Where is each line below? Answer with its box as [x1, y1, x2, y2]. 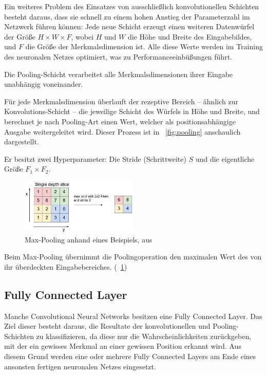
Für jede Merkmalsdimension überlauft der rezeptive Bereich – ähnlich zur [4, 96, 238, 106]
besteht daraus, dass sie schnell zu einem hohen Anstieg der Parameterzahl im [4, 11, 250, 22]
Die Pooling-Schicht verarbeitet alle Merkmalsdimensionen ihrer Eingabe [4, 68, 233, 79]
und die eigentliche [195, 153, 255, 164]
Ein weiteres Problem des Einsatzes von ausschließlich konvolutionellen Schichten [4, 1, 259, 11]
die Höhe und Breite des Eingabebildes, [127, 31, 252, 42]
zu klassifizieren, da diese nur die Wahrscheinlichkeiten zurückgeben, [36, 330, 252, 341]
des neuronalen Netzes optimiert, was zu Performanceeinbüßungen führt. [4, 51, 232, 62]
